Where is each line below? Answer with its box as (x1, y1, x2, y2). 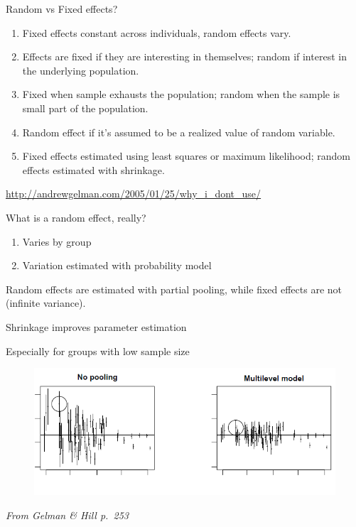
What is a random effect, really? (6, 210, 146, 224)
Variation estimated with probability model (22, 258, 212, 273)
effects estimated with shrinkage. (22, 162, 165, 177)
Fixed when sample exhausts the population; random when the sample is (22, 87, 340, 102)
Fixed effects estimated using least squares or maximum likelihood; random (22, 148, 350, 163)
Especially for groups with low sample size (6, 343, 190, 358)
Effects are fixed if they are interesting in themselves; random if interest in (22, 49, 347, 64)
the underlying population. (22, 63, 139, 77)
